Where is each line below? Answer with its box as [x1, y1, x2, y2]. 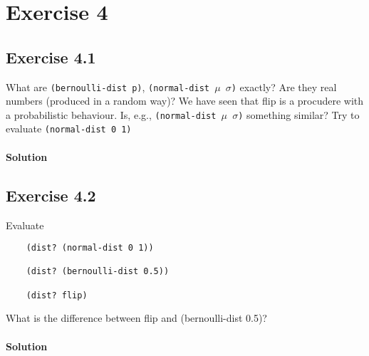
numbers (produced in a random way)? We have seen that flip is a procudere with [6, 93, 364, 108]
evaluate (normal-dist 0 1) [6, 121, 132, 136]
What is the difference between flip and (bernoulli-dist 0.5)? [6, 310, 267, 325]
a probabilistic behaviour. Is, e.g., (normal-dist [6, 107, 217, 122]
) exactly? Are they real [231, 79, 337, 94]
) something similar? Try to [238, 107, 360, 122]
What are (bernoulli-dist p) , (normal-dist [6, 79, 209, 94]
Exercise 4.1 [6, 46, 96, 68]
